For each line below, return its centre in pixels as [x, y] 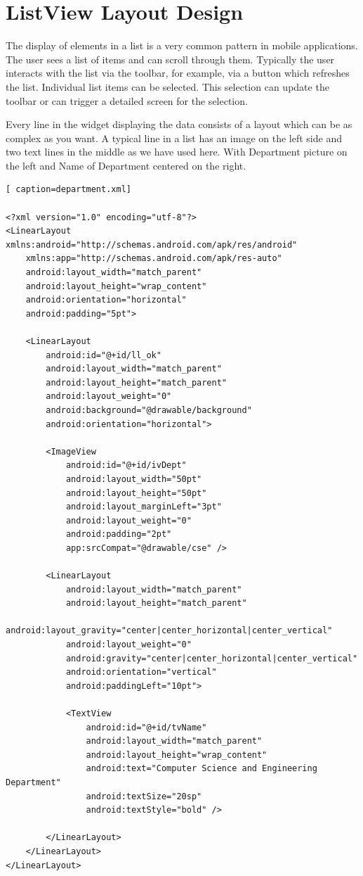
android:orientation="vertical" [141, 672]
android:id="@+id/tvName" [146, 727]
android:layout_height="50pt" [136, 493]
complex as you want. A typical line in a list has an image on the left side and [174, 138]
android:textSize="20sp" [144, 796]
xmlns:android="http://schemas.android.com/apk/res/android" [152, 245]
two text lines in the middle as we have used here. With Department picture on [177, 152]
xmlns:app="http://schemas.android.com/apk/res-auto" [154, 259]
